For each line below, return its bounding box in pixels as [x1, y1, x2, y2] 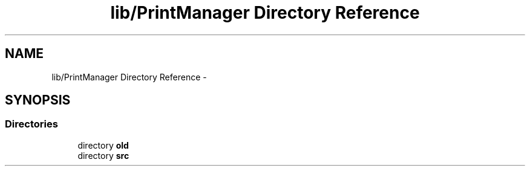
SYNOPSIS [5, 92, 71, 108]
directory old [77, 140, 129, 150]
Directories [5, 118, 58, 131]
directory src [77, 150, 129, 161]
